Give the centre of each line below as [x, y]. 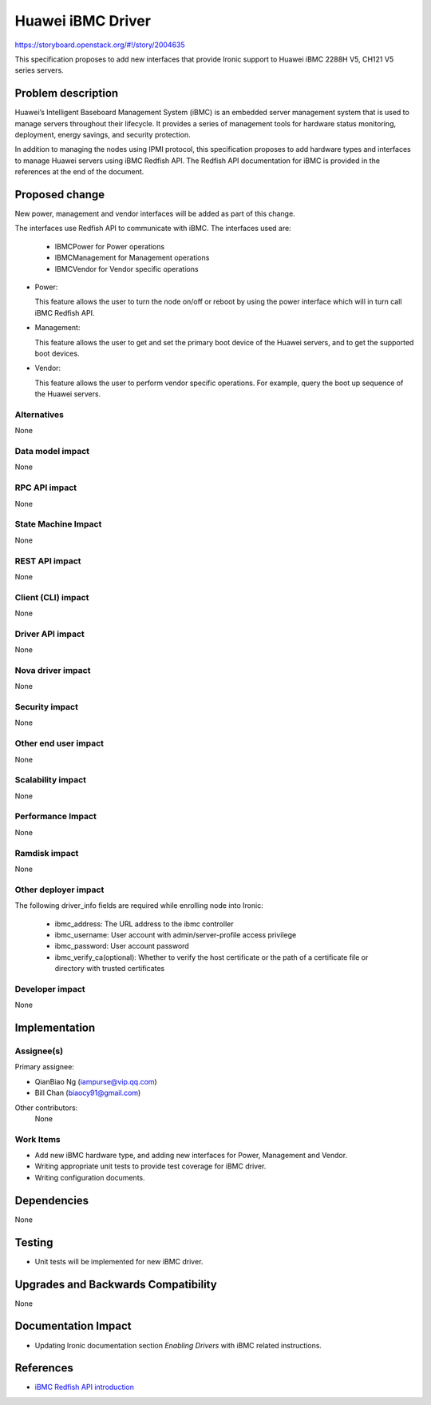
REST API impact [48, 561]
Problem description [67, 93]
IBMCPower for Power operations [110, 246]
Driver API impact [50, 634]
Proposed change [60, 195]
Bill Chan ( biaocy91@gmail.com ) [88, 1093]
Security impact [47, 707]
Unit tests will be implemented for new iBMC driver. [119, 1261]
